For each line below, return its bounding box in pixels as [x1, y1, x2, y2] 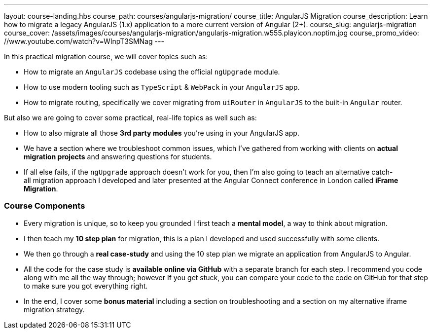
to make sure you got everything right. [24, 281, 148, 290]
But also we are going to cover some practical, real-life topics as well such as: [4, 113, 257, 122]
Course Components [4, 201, 85, 211]
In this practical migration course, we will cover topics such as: [4, 52, 208, 61]
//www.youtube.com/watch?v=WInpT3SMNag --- [4, 37, 164, 45]
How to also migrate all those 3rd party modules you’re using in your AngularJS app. [24, 129, 299, 137]
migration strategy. [24, 305, 85, 314]
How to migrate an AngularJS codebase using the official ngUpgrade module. [24, 68, 280, 76]
